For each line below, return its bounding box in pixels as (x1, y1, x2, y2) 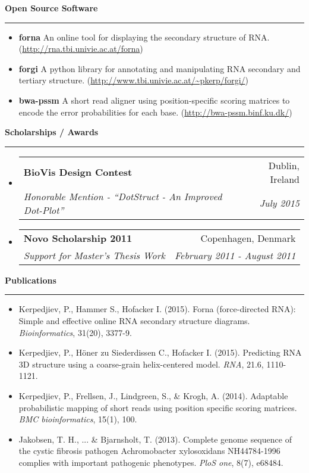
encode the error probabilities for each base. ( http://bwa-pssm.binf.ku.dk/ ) (18, 105, 292, 118)
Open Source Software (5, 2, 98, 14)
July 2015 (259, 196, 299, 210)
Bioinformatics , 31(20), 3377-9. (18, 326, 132, 338)
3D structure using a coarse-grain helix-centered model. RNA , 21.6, (18, 357, 264, 370)
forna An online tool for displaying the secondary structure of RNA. (18, 30, 270, 43)
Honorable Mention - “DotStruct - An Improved (23, 189, 222, 203)
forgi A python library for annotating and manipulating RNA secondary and (18, 62, 301, 74)
